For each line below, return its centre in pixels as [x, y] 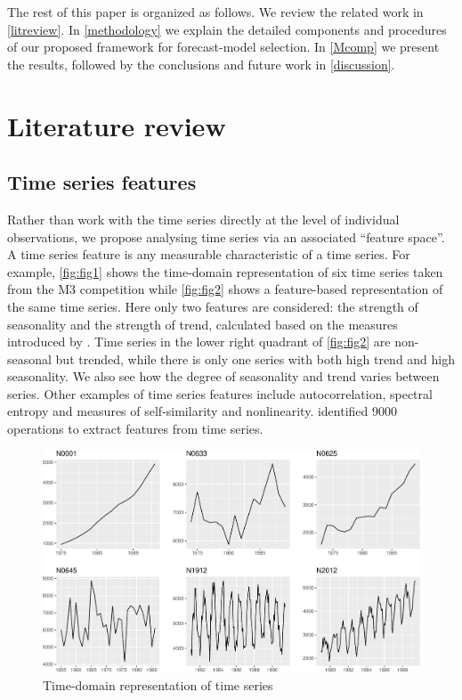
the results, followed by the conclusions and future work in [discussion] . [201, 64]
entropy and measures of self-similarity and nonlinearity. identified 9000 [203, 411]
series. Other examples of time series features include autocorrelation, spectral [220, 393]
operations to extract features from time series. [135, 429]
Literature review [117, 125]
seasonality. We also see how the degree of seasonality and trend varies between [223, 376]
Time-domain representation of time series [158, 684]
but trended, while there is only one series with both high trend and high [255, 358]
